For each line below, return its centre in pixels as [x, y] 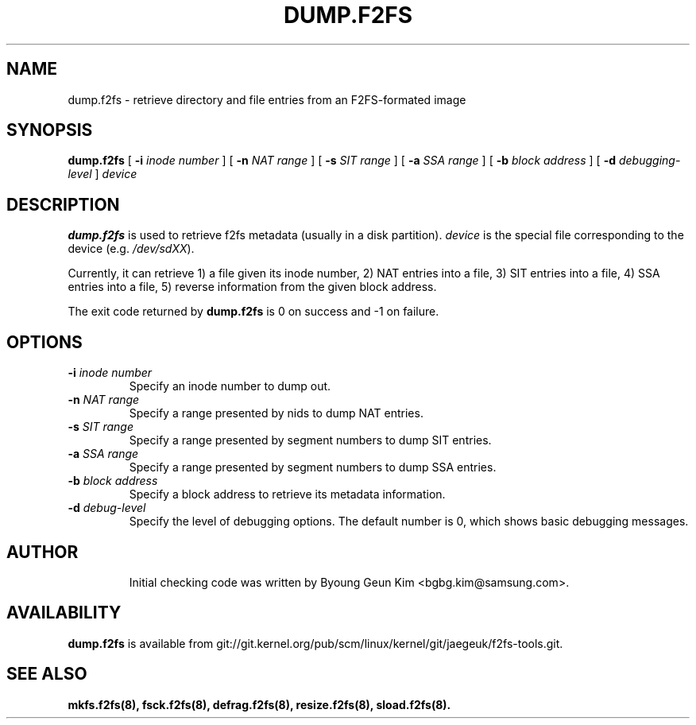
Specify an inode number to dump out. [230, 386]
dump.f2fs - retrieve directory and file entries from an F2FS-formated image [267, 99]
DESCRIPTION [63, 204]
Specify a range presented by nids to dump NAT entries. [276, 413]
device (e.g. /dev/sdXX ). [131, 249]
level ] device [102, 174]
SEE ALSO [47, 674]
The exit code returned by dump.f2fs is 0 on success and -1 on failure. [253, 312]
